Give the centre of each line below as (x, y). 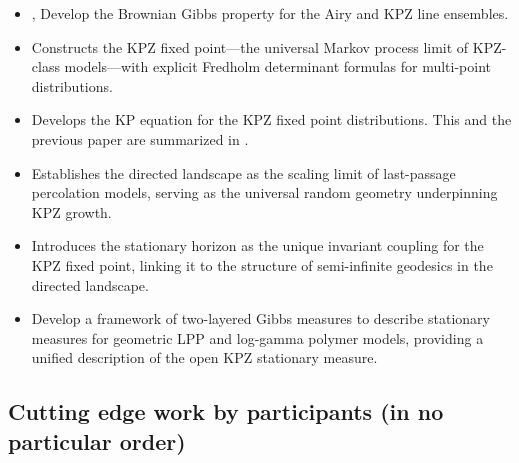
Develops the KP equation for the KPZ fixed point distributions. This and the (271, 119)
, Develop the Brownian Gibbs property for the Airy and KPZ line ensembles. (270, 13)
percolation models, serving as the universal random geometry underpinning (264, 192)
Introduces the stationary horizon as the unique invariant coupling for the (257, 245)
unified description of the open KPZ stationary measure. (204, 357)
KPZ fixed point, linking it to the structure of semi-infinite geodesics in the (262, 264)
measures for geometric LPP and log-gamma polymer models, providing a (257, 337)
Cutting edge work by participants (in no (226, 411)
